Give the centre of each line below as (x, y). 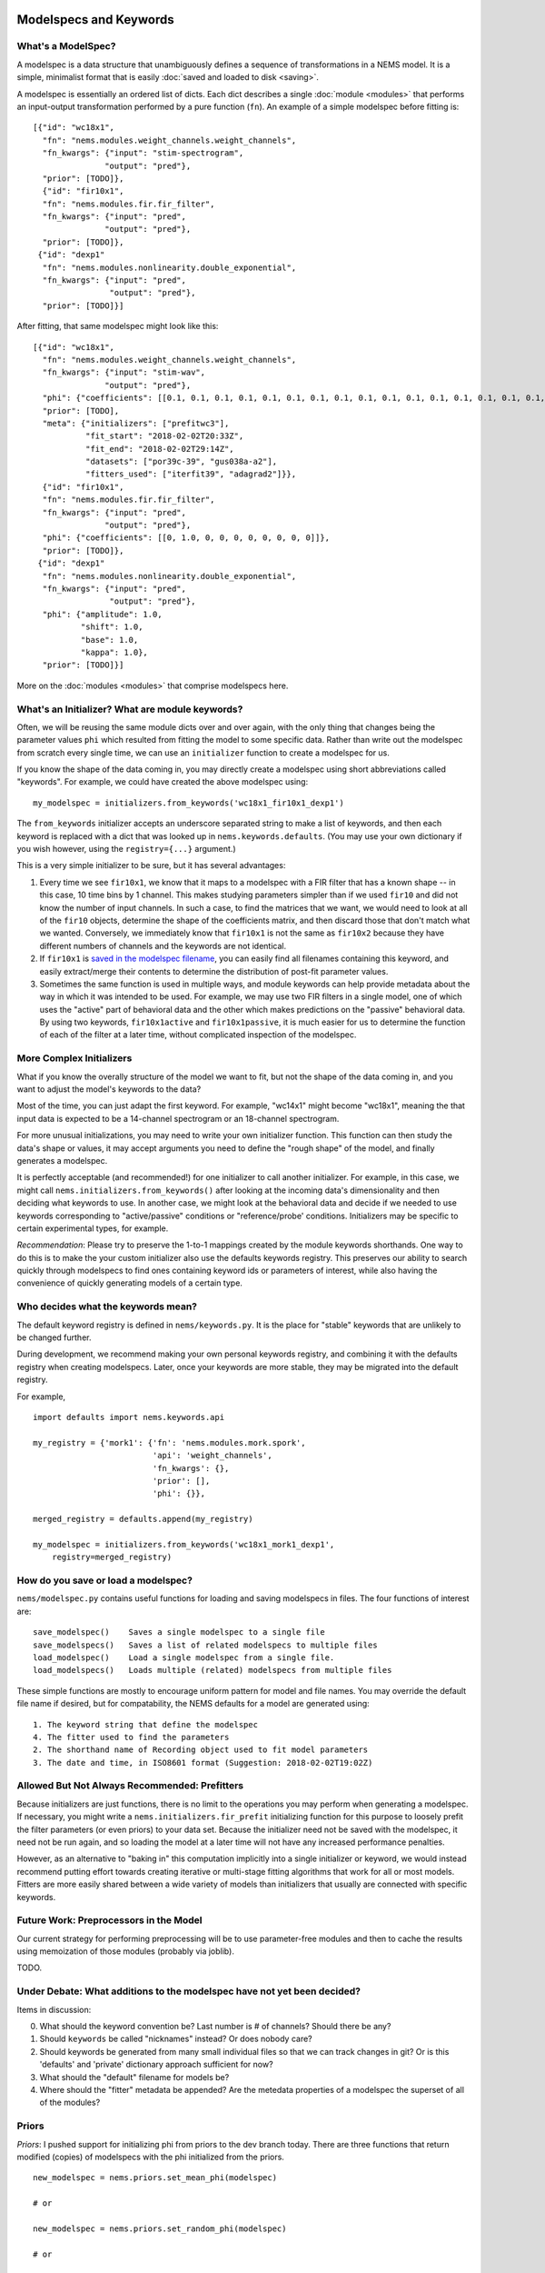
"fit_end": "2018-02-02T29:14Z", (160, 449)
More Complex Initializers (74, 1058)
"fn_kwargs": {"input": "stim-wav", (124, 372)
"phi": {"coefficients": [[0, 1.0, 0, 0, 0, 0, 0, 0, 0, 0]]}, (186, 538)
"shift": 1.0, (112, 627)
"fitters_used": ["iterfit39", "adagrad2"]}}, (191, 474)
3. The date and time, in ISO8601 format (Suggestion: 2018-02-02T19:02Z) (203, 1762)
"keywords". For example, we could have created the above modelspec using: (163, 782)
